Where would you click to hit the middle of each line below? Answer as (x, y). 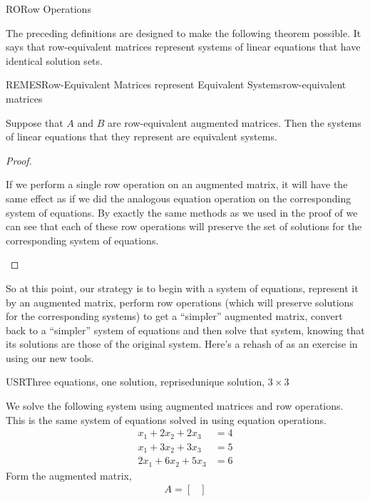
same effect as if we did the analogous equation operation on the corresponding (179, 198)
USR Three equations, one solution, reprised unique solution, (135, 382)
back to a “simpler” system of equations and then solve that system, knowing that (185, 330)
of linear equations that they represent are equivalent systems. (142, 136)
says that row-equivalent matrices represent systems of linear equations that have (183, 47)
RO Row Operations (48, 9)
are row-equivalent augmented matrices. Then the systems (234, 122)
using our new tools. (50, 357)
